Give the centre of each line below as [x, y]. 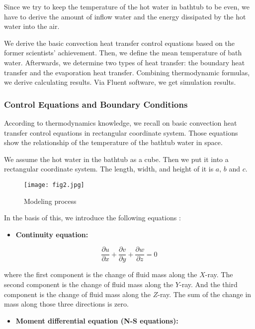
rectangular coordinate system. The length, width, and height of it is [109, 169]
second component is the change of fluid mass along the [89, 284]
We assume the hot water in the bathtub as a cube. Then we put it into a [116, 159]
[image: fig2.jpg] [54, 185]
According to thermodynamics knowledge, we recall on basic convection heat [121, 122]
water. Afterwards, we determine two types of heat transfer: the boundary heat [125, 62]
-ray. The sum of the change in [205, 294]
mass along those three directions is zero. [66, 304]
